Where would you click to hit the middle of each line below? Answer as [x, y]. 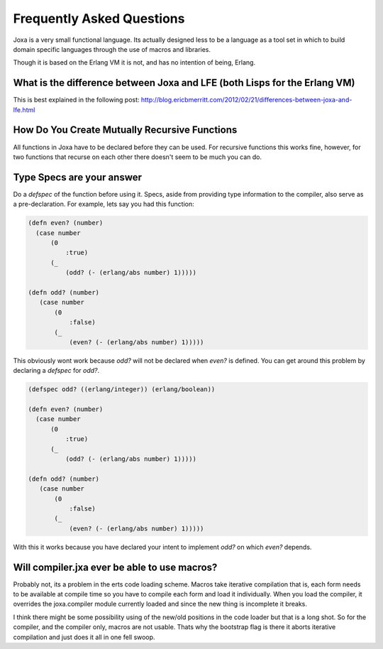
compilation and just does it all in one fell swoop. [84, 637]
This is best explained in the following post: [76, 100]
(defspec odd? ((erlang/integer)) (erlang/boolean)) [122, 389]
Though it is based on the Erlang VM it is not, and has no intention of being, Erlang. [134, 62]
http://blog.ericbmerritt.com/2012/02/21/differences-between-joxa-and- [246, 100]
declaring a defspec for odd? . [56, 371]
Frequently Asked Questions [99, 18]
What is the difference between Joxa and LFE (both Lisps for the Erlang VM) [184, 83]
